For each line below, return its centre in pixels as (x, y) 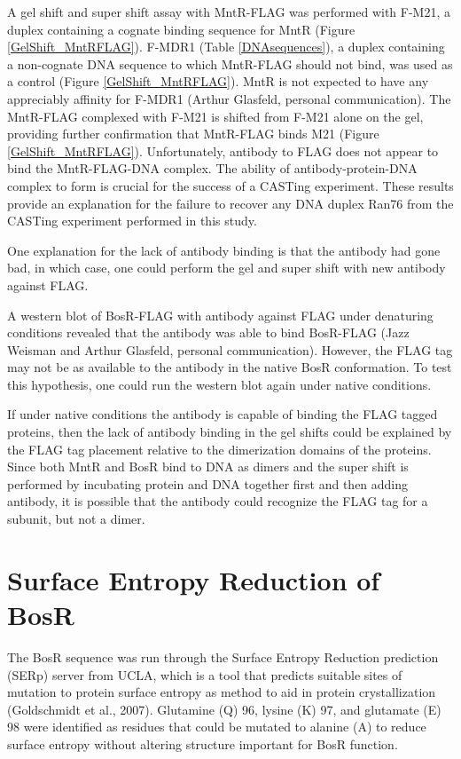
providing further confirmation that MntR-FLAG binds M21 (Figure (193, 134)
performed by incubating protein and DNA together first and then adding (208, 483)
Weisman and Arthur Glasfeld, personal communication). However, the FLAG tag (230, 349)
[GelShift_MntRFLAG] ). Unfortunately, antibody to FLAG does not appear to (223, 150)
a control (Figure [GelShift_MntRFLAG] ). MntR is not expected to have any (218, 81)
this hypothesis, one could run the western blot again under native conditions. (219, 384)
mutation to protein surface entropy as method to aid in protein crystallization (222, 692)
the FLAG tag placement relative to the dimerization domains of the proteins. (219, 449)
